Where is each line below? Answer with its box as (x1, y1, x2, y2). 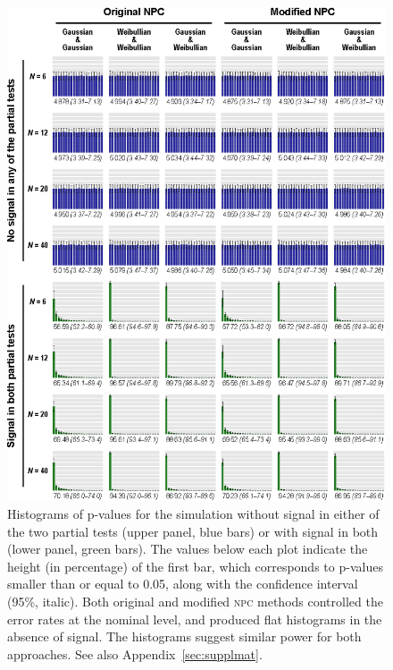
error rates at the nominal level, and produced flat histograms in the (7, 609, 382, 628)
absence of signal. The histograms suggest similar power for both (7, 627, 362, 646)
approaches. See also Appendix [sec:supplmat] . (7, 644, 263, 663)
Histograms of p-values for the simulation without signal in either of (7, 504, 380, 522)
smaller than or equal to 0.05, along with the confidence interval (7, 574, 358, 593)
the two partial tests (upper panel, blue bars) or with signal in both (7, 522, 379, 540)
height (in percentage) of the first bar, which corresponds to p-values (7, 556, 383, 575)
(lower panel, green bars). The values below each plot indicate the (7, 539, 368, 558)
